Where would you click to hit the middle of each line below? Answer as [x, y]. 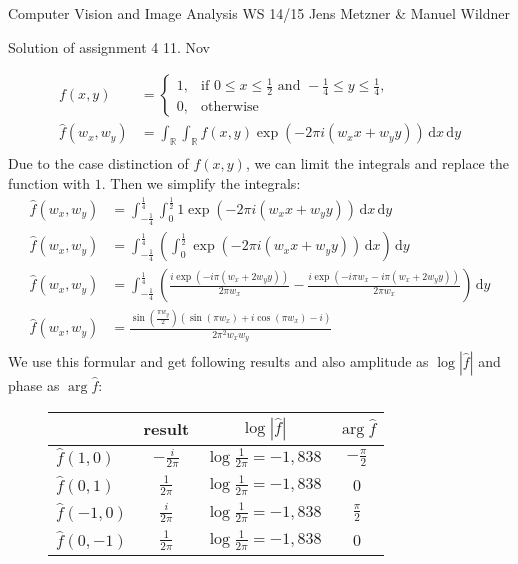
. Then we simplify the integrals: [201, 182]
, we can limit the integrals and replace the [377, 163]
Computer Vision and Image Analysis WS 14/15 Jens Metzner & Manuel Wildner [259, 13]
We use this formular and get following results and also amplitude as [218, 361]
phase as [34, 385]
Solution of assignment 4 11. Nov [109, 46]
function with [49, 182]
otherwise [230, 106]
